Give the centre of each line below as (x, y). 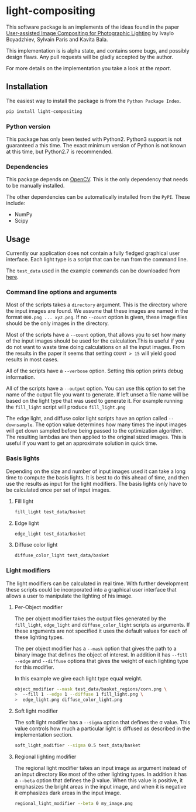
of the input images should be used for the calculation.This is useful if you (95, 341)
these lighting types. (39, 637)
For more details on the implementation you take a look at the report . (89, 68)
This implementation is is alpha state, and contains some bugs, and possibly (98, 50)
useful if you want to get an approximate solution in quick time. (82, 443)
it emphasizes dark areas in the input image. (68, 793)
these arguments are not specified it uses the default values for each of (101, 631)
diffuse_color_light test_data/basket (62, 556)
